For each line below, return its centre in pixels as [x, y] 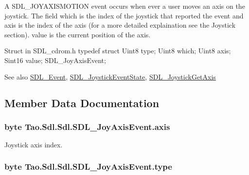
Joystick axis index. [34, 145]
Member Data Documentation [82, 103]
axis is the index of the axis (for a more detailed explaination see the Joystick [120, 25]
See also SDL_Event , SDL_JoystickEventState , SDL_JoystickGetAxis [110, 76]
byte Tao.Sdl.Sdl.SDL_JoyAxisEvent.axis [87, 126]
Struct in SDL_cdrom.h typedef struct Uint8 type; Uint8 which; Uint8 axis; [118, 51]
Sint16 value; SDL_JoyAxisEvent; [55, 60]
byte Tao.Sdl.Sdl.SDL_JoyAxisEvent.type [88, 166]
